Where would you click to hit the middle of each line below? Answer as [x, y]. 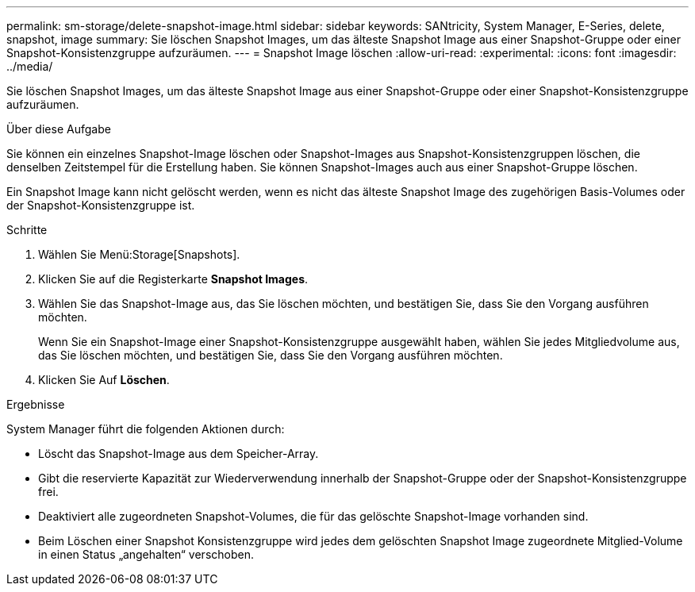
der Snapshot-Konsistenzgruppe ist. [101, 205]
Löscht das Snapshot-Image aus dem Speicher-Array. [179, 454]
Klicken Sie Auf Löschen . [104, 380]
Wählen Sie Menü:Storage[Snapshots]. [139, 254]
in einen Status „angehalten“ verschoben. [146, 554]
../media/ [30, 66]
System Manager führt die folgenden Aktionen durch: [146, 429]
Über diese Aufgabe [59, 129]
